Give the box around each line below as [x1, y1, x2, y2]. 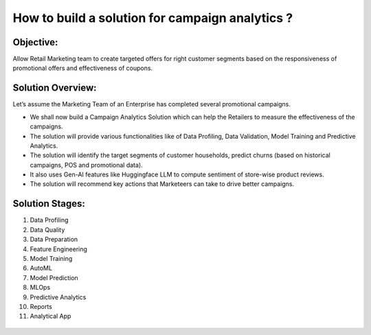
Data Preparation [30, 235, 78, 244]
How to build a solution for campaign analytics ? [12, 10, 293, 25]
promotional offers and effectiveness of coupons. [12, 64, 153, 72]
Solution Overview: [12, 82, 97, 94]
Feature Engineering [30, 244, 87, 253]
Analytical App [30, 312, 71, 321]
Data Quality [30, 225, 65, 233]
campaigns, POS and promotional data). [30, 161, 144, 169]
